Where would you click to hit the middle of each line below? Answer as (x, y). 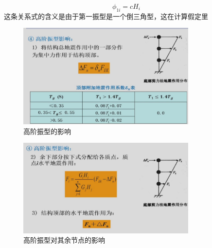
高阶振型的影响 (47, 131)
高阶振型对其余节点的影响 (64, 240)
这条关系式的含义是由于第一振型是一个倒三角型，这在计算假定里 (106, 16)
